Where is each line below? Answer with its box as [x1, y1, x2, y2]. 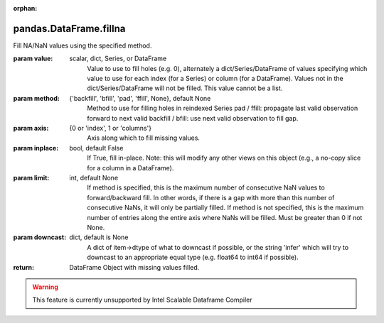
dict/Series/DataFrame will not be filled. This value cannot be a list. [87, 84, 283, 92]
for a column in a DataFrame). [87, 163, 174, 172]
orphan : [13, 4, 38, 12]
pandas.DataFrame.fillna [13, 22, 126, 35]
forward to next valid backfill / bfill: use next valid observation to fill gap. [87, 114, 299, 122]
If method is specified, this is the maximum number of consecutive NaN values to [87, 183, 325, 192]
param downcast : [13, 233, 67, 241]
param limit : [13, 173, 50, 182]
